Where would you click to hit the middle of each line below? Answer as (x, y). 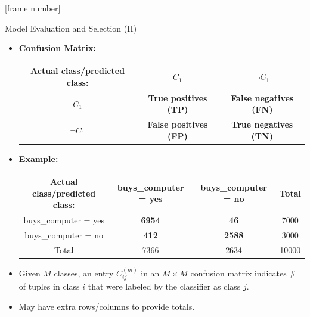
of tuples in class (49, 286)
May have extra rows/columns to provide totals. (107, 306)
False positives (178, 124)
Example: (38, 158)
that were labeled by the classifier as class (164, 286)
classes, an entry (84, 273)
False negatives (262, 97)
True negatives (262, 124)
